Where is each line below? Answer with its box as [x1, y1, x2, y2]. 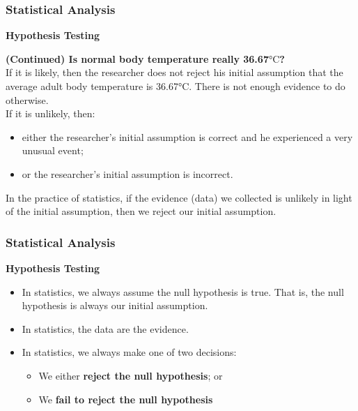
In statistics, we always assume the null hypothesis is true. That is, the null [22, 284, 344, 299]
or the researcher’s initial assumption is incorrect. [22, 166, 233, 181]
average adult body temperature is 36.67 [6, 79, 178, 93]
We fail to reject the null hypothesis [38, 391, 213, 406]
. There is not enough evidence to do [189, 79, 345, 93]
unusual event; [22, 143, 84, 158]
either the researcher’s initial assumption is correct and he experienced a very [22, 129, 353, 144]
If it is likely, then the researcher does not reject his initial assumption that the [6, 65, 343, 80]
